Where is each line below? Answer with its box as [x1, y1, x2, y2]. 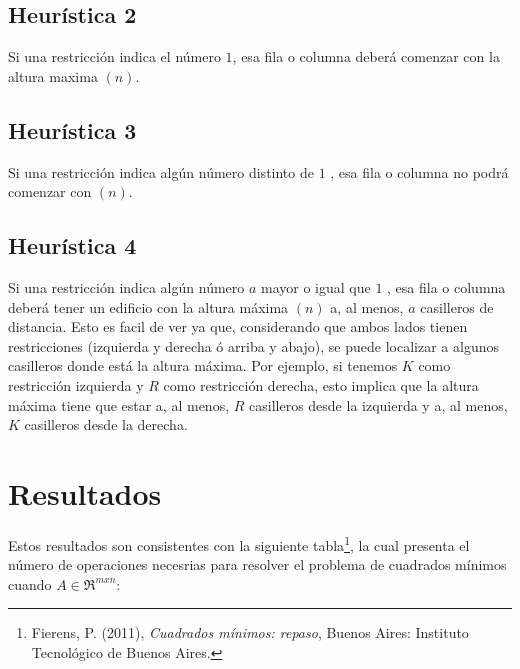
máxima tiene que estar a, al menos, [8, 394, 230, 415]
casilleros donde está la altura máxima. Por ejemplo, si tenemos [8, 355, 398, 376]
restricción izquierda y [8, 374, 144, 395]
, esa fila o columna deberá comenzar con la [232, 46, 500, 67]
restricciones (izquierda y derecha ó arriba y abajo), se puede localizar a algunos [8, 335, 499, 356]
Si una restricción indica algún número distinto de [8, 161, 314, 182]
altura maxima [8, 65, 98, 86]
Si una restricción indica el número [8, 46, 221, 67]
